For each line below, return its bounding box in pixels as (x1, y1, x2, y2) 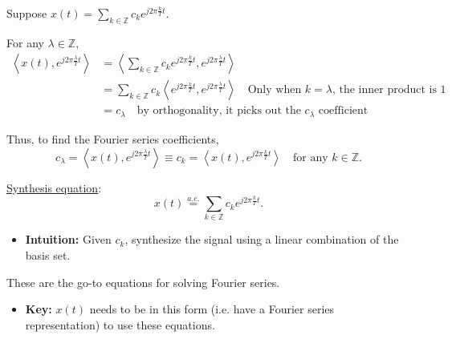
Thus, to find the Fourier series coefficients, (6, 130, 219, 147)
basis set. (25, 246, 71, 263)
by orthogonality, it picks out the (136, 105, 301, 117)
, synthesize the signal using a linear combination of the (124, 231, 399, 248)
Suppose (6, 5, 47, 21)
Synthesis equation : (6, 179, 102, 196)
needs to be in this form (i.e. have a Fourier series (89, 301, 335, 317)
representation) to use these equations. (25, 316, 215, 333)
